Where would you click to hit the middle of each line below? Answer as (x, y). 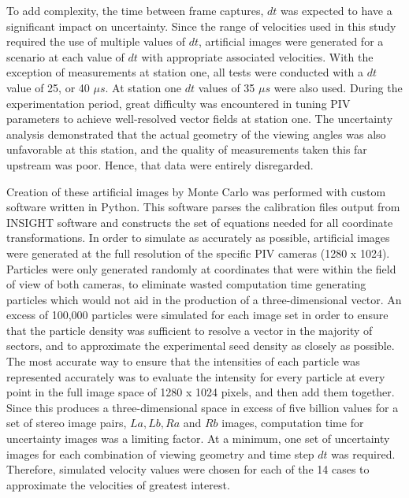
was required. (363, 453)
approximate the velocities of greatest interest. (118, 484)
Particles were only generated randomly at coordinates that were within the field (201, 268)
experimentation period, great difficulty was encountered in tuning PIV (178, 103)
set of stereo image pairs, (67, 423)
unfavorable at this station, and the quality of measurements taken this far (187, 149)
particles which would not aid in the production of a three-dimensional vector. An (204, 299)
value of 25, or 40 (48, 87)
